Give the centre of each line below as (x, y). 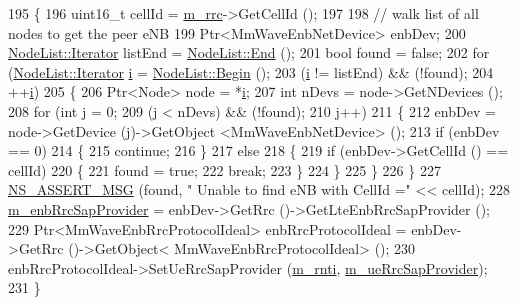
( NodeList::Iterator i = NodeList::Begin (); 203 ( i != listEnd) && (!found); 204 (251, 71)
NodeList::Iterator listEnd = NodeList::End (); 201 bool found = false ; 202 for (249, 52)
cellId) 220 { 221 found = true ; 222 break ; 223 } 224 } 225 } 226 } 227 (224, 169)
